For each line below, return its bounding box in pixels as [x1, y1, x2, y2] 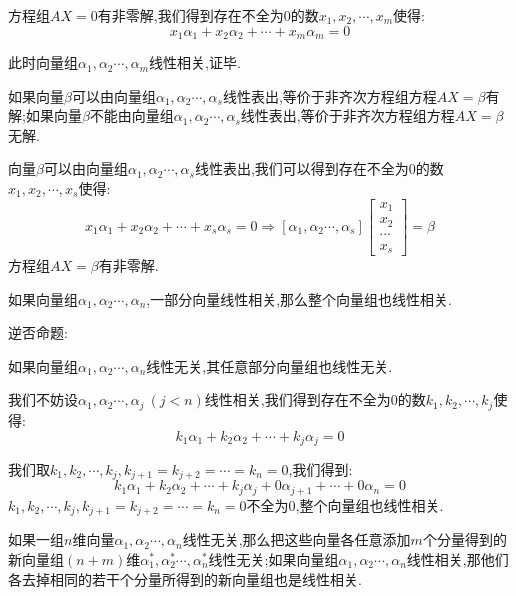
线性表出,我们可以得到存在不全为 [194, 158, 409, 179]
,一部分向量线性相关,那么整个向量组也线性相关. [146, 288, 452, 309]
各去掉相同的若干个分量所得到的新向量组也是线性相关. [8, 568, 362, 589]
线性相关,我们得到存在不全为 [204, 389, 391, 410]
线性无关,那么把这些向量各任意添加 [182, 529, 411, 550]
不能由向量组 [89, 105, 174, 126]
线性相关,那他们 [406, 548, 509, 569]
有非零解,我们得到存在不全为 [97, 5, 284, 25]
